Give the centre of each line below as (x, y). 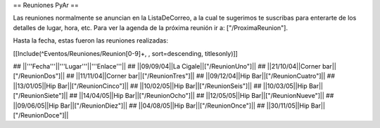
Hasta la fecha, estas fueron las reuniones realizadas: (91, 41)
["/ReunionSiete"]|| (40, 96)
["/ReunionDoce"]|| (41, 115)
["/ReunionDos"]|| (39, 76)
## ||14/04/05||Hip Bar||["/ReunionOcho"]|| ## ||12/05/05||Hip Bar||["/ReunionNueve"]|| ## (202, 96)
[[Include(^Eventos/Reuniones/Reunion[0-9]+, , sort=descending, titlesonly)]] (126, 53)
